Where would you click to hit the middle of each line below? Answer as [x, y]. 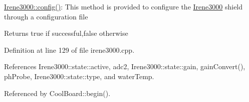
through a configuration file [46, 16]
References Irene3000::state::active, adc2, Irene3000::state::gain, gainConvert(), [125, 66]
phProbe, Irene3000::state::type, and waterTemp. [79, 76]
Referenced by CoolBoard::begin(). [57, 93]
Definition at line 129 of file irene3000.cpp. [69, 50]
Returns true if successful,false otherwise [66, 33]
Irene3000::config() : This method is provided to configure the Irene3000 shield [123, 6]
